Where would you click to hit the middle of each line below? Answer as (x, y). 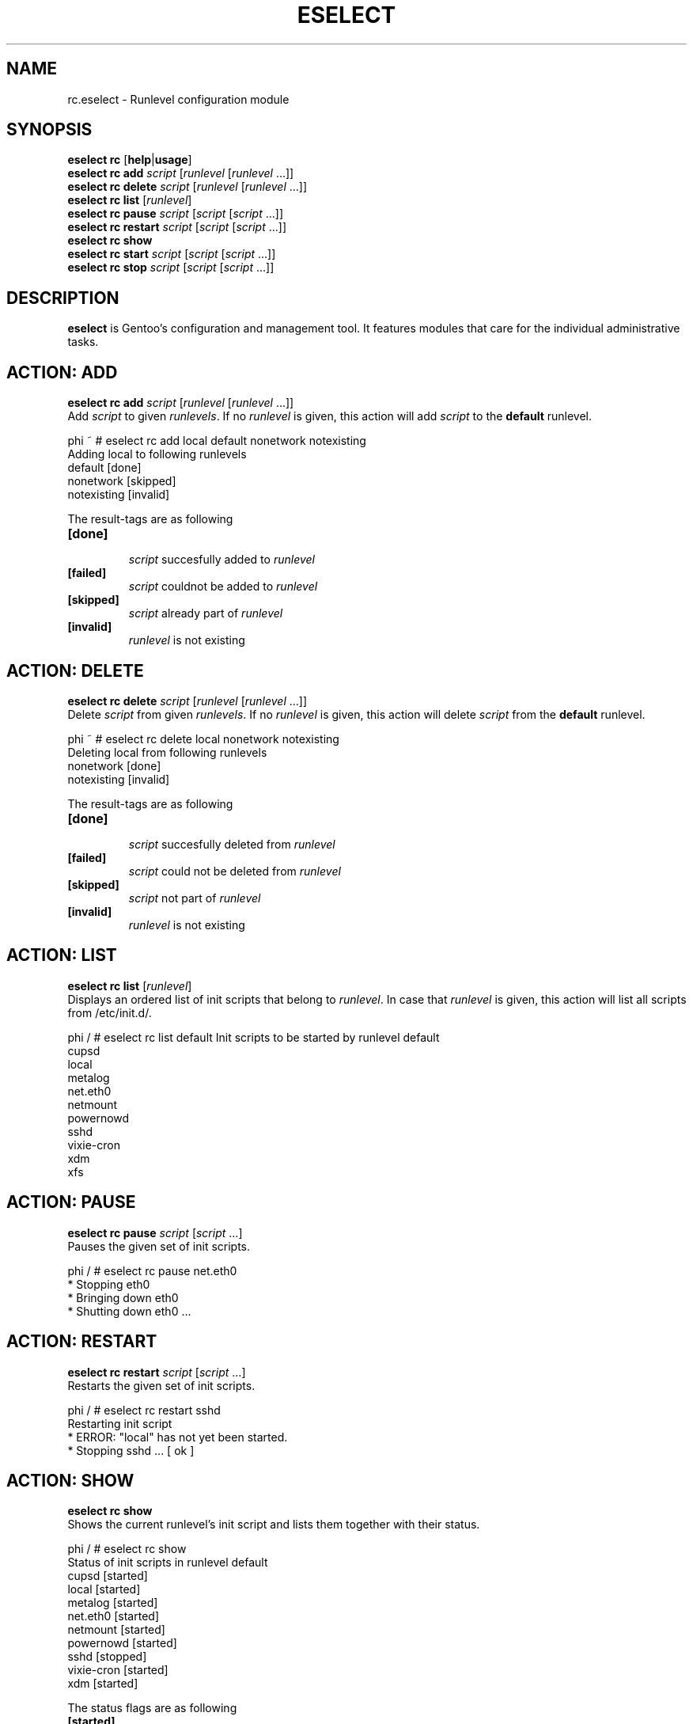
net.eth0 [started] (114, 1616)
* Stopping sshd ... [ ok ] (131, 1450)
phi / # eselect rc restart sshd (144, 1410)
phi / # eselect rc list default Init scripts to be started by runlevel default (254, 1037)
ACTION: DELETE (75, 670)
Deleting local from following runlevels (167, 752)
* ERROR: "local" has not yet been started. (178, 1437)
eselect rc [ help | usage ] (130, 160)
